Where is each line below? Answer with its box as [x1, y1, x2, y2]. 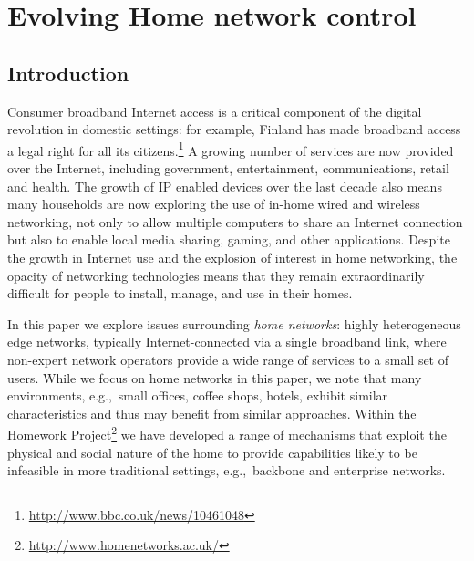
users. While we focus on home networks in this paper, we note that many [7, 368, 422, 387]
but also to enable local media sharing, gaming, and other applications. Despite [7, 230, 450, 249]
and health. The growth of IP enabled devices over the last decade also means [7, 176, 442, 195]
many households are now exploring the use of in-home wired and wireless [7, 194, 420, 213]
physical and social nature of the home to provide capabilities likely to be [7, 442, 417, 462]
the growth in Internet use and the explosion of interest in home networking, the [7, 247, 458, 266]
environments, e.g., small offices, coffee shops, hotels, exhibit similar [7, 386, 388, 405]
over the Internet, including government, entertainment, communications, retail [7, 159, 449, 178]
